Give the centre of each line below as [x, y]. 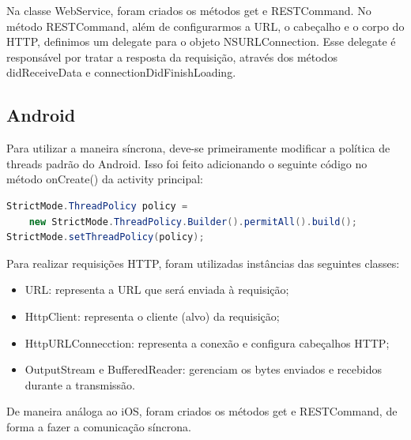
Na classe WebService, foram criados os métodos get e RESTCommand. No [189, 10]
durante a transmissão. [80, 384]
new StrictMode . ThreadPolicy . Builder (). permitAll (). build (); [193, 222]
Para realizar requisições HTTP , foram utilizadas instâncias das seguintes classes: [203, 263]
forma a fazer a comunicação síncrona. [99, 426]
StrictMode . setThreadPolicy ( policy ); [106, 237]
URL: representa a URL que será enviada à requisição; [157, 290]
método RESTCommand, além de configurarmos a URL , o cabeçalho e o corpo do [205, 26]
